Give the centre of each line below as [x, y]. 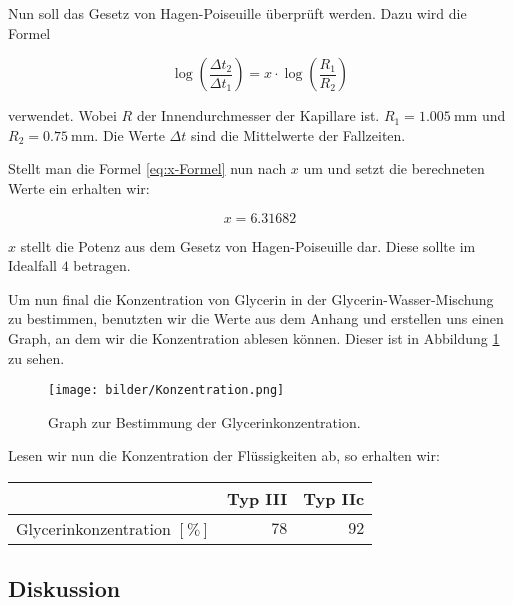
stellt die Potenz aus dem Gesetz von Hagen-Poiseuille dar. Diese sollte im [248, 245]
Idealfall [33, 265]
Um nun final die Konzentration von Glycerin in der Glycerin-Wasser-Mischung [251, 298]
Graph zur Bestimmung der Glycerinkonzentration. [204, 421]
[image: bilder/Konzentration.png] [166, 390]
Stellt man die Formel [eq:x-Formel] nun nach [147, 168]
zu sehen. [36, 357]
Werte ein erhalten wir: [79, 187]
